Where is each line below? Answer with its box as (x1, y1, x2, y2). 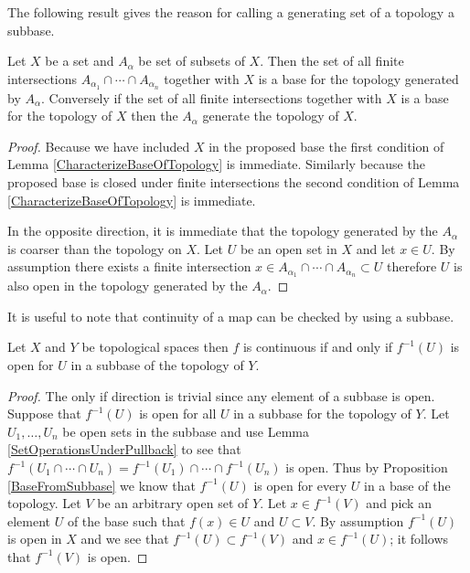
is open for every (253, 475, 347, 494)
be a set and (45, 51, 114, 70)
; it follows (390, 529, 449, 548)
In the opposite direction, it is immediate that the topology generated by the (7, 221, 438, 240)
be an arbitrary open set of (97, 493, 249, 513)
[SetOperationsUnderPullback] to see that (7, 440, 241, 459)
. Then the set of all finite (260, 51, 404, 70)
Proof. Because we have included (7, 136, 190, 155)
